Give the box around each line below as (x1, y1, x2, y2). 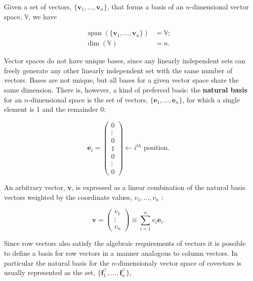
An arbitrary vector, (4, 182, 65, 192)
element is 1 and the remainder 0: (4, 104, 106, 114)
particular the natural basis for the (4, 257, 110, 268)
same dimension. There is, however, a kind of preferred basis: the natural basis (4, 85, 248, 95)
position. (143, 144, 170, 152)
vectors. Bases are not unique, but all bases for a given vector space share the (4, 75, 239, 85)
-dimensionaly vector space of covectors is (116, 257, 242, 268)
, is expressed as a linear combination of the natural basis (72, 182, 246, 192)
